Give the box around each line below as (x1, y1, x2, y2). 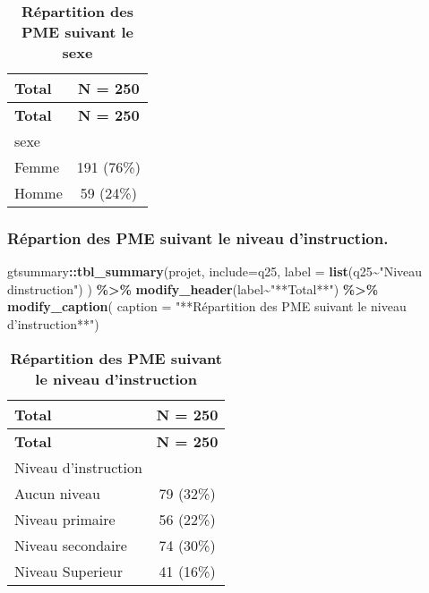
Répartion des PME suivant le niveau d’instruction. (7, 226, 389, 249)
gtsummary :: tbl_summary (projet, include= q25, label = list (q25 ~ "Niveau (7, 262, 423, 281)
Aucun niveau (14, 482, 101, 504)
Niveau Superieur (14, 560, 124, 581)
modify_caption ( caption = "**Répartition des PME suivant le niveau (7, 297, 407, 316)
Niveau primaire (14, 508, 116, 529)
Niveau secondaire (14, 534, 127, 555)
